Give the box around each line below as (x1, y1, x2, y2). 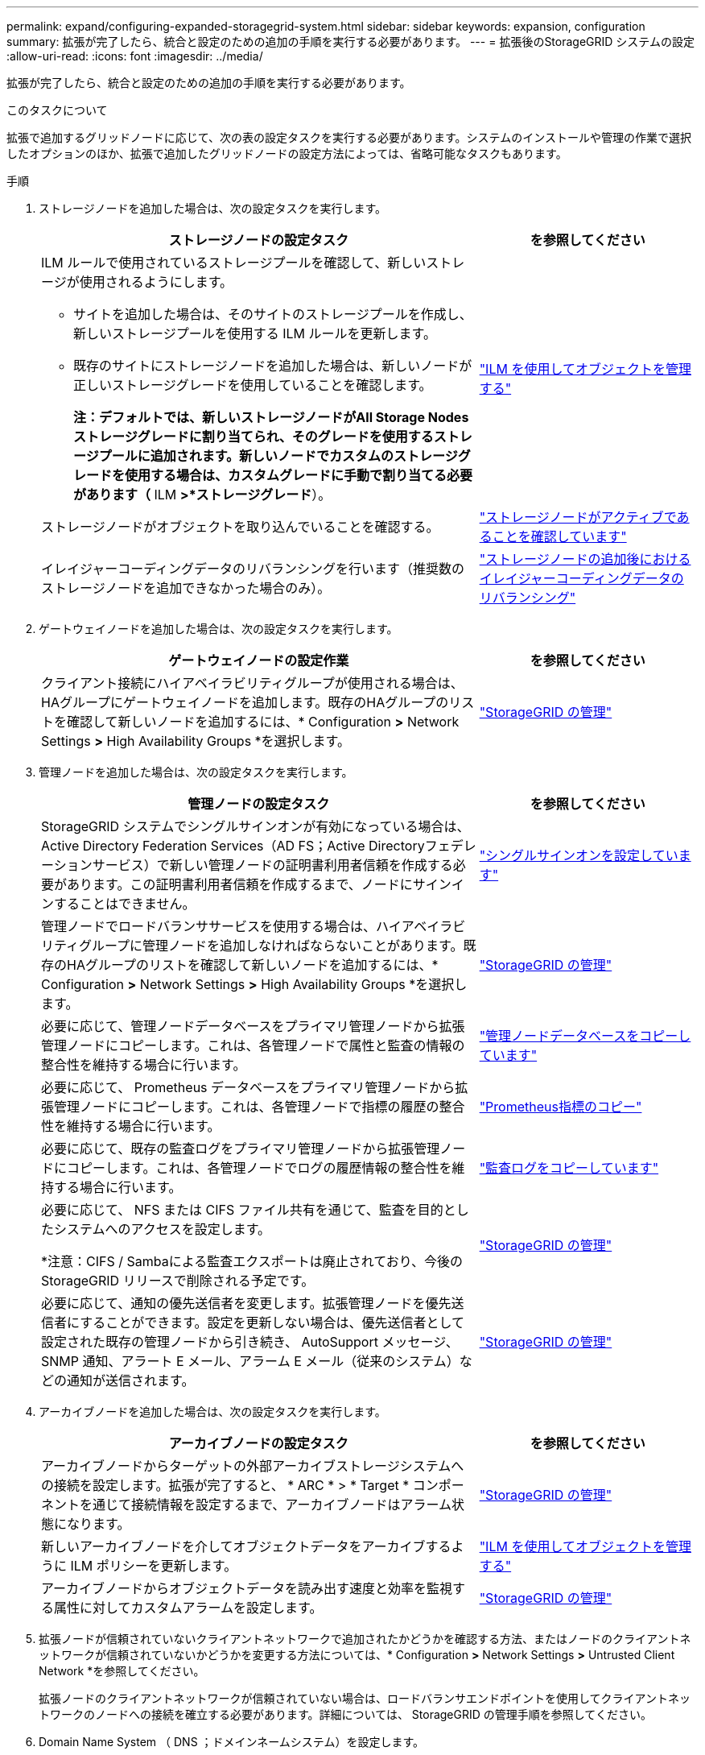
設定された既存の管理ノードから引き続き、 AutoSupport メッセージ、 (41, 1334, 459, 1350)
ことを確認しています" (492, 528, 627, 544)
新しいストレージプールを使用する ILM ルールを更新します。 (73, 325, 436, 341)
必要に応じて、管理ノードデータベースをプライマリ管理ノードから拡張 (41, 1018, 465, 1034)
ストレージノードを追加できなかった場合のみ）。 (41, 580, 331, 596)
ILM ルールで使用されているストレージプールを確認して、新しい (41, 255, 427, 271)
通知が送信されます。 (67, 1372, 195, 1389)
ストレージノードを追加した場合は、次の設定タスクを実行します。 (39, 201, 387, 215)
